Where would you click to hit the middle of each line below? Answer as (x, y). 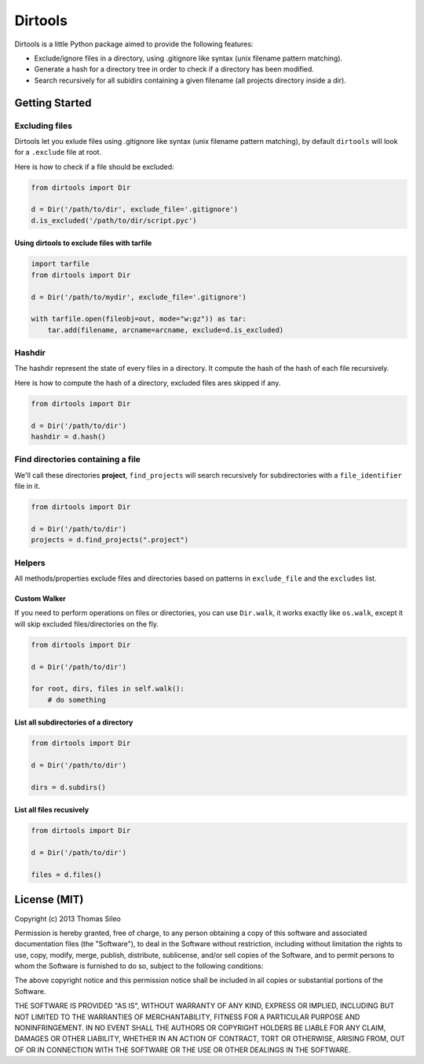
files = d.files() (66, 875)
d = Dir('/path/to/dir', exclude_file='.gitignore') (135, 209)
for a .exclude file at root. (58, 152)
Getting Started (53, 103)
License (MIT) (49, 900)
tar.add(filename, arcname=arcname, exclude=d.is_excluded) (166, 330)
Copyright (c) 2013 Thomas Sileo (68, 919)
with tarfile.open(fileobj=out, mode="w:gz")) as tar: (139, 319)
